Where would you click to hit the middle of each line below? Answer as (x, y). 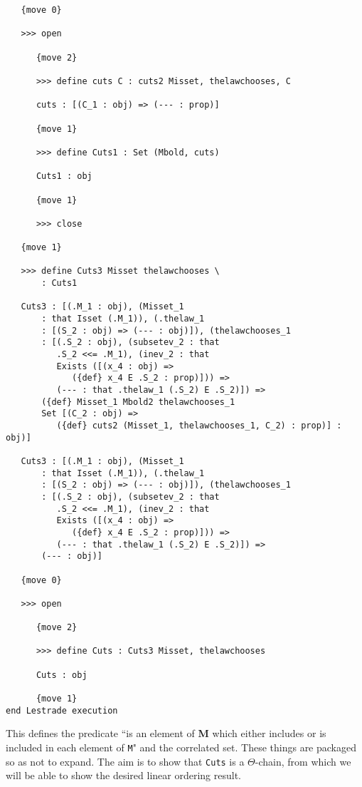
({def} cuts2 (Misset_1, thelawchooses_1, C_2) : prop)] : (199, 425)
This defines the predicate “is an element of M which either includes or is (166, 733)
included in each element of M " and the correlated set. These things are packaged (181, 747)
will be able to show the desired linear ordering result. (123, 775)
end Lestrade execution (62, 710)
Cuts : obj (62, 675)
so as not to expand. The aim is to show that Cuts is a (125, 761)
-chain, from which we (303, 761)
